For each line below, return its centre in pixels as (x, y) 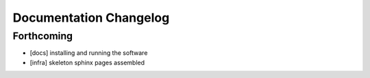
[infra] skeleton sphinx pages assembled (87, 62)
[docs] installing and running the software (89, 53)
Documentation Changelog (91, 18)
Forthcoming (43, 36)
